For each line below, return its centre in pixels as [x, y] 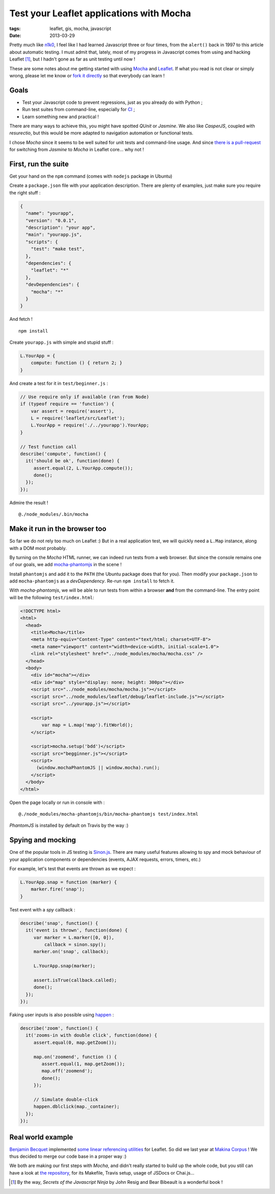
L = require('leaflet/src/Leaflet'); [78, 418]
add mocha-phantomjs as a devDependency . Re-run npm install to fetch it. [92, 581]
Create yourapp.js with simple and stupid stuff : [62, 342]
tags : [15, 29]
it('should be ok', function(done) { [73, 461]
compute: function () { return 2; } [76, 363]
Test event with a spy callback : [43, 909]
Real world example [41, 1137]
